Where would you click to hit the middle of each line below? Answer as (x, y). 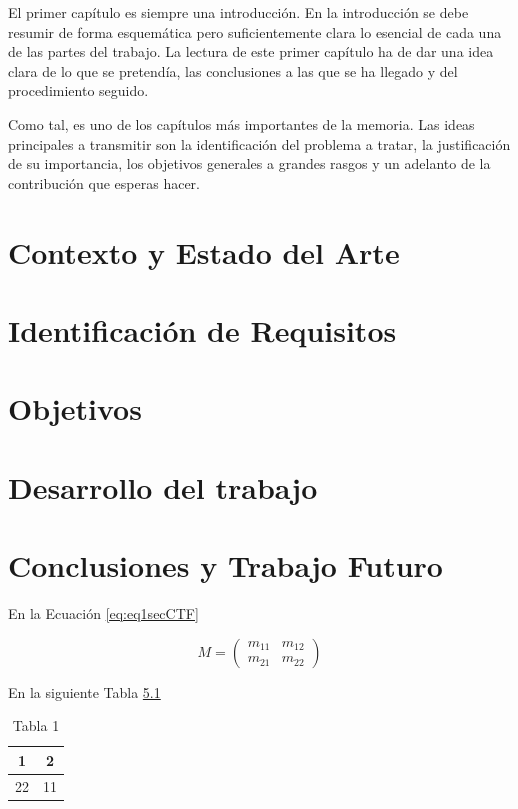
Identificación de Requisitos (202, 329)
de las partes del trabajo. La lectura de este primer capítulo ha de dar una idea (251, 51)
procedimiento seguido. (78, 90)
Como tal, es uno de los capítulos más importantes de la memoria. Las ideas (241, 123)
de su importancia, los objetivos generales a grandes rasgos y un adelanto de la (249, 163)
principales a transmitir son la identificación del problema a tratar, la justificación (259, 143)
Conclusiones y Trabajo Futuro (225, 565)
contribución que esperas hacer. (104, 182)
